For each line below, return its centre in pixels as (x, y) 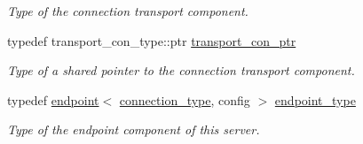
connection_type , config (185, 99)
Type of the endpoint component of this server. (134, 129)
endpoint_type (315, 99)
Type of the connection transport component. (128, 11)
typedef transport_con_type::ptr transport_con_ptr (152, 40)
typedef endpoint (53, 99)
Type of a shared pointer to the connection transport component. (181, 70)
